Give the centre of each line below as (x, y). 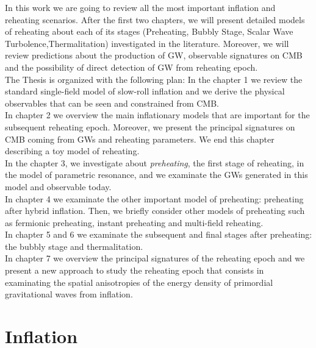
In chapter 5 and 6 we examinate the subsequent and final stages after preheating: (159, 234)
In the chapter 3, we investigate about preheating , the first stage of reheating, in (155, 162)
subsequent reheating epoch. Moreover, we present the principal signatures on (150, 126)
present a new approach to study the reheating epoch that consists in (135, 270)
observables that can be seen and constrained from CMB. (112, 103)
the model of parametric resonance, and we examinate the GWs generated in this (156, 175)
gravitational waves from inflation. (69, 294)
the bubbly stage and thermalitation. (74, 246)
